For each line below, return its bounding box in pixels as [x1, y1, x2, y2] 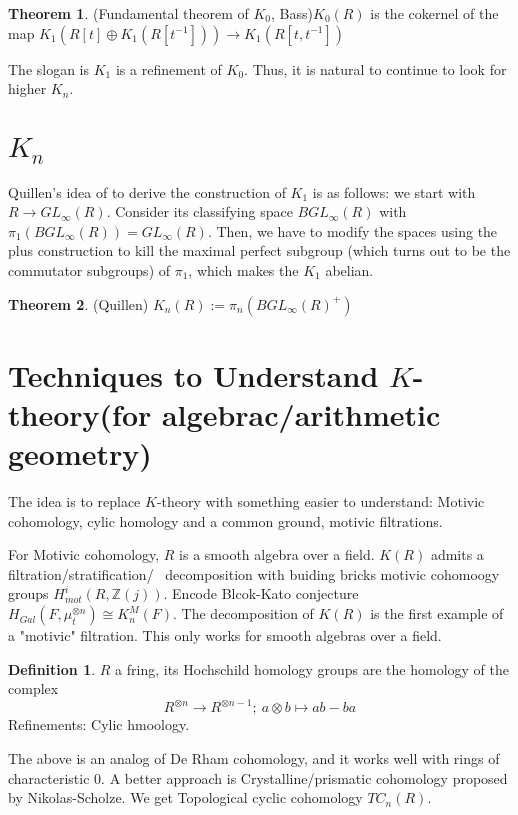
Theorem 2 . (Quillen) [8, 293, 149, 314]
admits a [430, 544, 484, 565]
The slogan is [8, 58, 90, 79]
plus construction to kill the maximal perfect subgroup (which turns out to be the [8, 240, 511, 261]
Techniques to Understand [8, 354, 379, 395]
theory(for [8, 393, 152, 434]
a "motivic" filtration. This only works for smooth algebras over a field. [8, 625, 442, 646]
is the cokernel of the [370, 3, 499, 23]
